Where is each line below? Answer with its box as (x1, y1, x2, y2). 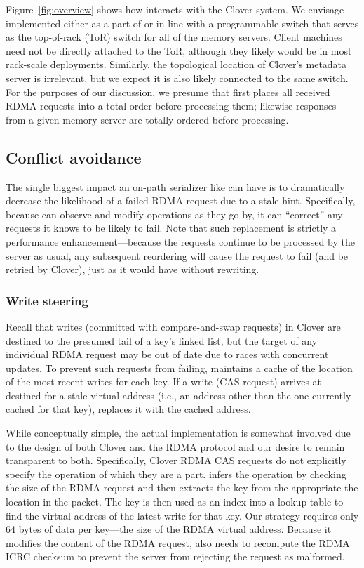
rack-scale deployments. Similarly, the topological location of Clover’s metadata (6, 57, 347, 72)
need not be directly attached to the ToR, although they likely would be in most (6, 43, 352, 58)
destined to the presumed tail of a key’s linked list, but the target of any (6, 333, 318, 348)
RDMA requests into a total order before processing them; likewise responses (6, 98, 337, 113)
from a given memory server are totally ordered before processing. (6, 112, 289, 126)
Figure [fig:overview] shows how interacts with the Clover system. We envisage (6, 2, 344, 16)
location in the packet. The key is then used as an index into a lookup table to (6, 494, 344, 509)
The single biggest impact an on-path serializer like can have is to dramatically (6, 179, 345, 194)
